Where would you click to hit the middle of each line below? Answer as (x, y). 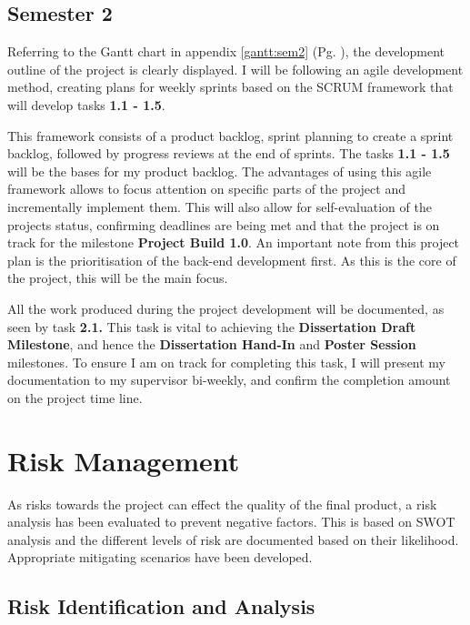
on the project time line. (75, 397)
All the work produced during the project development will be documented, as (226, 308)
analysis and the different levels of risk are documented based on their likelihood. (233, 539)
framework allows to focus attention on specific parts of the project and (206, 189)
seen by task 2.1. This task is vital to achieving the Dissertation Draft (212, 326)
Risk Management (124, 460)
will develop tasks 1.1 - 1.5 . (86, 104)
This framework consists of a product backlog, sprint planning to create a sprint (230, 135)
